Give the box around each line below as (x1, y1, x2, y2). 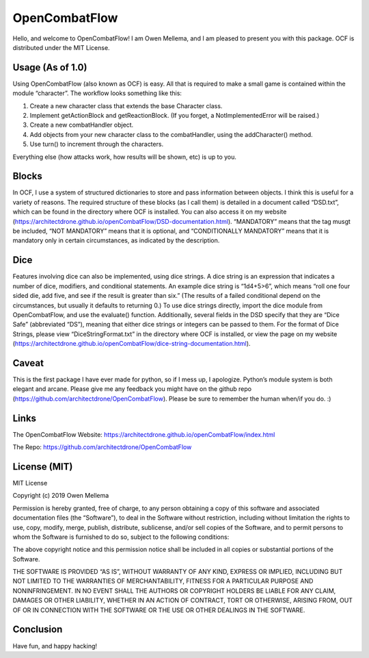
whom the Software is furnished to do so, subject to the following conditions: (12, 533, 230, 541)
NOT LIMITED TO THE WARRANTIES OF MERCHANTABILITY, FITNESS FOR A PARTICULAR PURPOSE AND (12, 577, 314, 585)
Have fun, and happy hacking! (12, 642, 98, 650)
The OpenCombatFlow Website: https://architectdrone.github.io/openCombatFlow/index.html (12, 430, 275, 438)
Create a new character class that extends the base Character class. (29, 101, 223, 110)
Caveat (12, 357, 44, 369)
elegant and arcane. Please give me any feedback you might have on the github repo (12, 385, 252, 393)
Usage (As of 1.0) (12, 62, 87, 73)
